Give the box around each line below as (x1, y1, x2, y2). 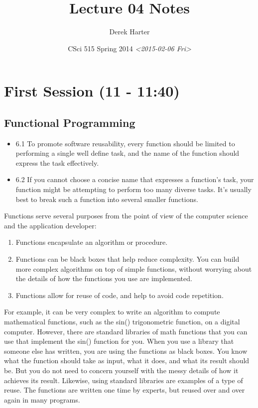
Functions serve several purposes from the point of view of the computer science (4, 210, 248, 221)
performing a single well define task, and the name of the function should (15, 148, 240, 158)
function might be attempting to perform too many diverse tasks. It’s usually (15, 184, 252, 195)
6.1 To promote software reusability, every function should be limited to (15, 138, 235, 148)
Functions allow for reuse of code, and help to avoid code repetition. (15, 290, 224, 300)
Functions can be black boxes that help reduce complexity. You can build (15, 254, 240, 264)
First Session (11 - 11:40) (4, 81, 180, 101)
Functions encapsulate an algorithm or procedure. (15, 237, 168, 247)
